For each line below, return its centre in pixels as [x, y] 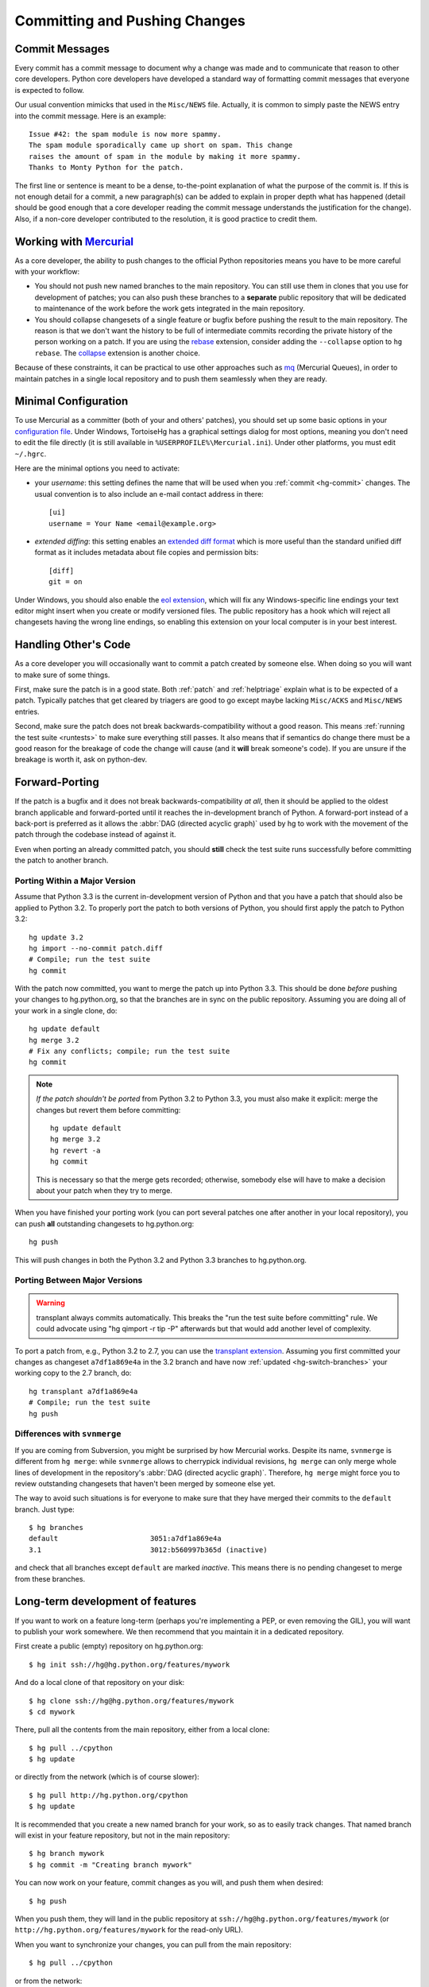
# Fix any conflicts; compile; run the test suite [129, 1052]
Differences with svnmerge [68, 1434]
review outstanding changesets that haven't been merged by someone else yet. [145, 1483]
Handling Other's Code [73, 645]
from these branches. [50, 1578]
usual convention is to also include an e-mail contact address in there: [149, 494]
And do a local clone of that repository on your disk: [100, 1683]
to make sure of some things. [62, 675]
